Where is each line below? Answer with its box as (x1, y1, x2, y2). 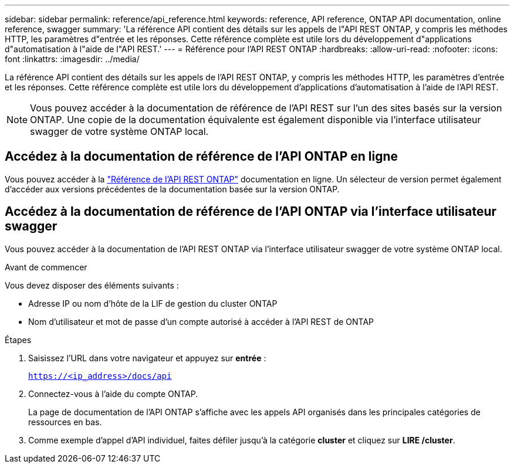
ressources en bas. (28, 416, 102, 427)
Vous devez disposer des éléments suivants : (5, 280, 179, 290)
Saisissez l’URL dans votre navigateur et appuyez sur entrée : (28, 352, 266, 363)
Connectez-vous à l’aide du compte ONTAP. (28, 388, 198, 399)
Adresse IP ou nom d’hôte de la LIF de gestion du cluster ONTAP (28, 298, 278, 308)
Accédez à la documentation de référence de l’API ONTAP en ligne (5, 149, 398, 164)
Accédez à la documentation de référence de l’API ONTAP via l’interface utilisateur (5, 204, 497, 219)
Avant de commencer (5, 262, 87, 272)
